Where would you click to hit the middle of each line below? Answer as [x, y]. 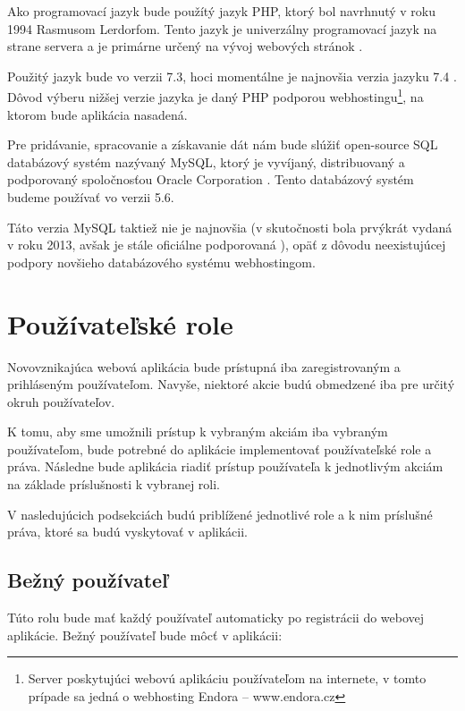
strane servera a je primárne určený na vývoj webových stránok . [185, 46]
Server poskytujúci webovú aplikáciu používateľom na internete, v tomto [227, 678]
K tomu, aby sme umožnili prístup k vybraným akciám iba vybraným [198, 432]
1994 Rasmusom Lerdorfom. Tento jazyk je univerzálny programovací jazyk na [222, 28]
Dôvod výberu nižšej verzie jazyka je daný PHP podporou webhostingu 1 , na [216, 96]
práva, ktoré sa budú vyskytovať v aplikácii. [127, 532]
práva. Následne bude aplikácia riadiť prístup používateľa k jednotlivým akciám [225, 466]
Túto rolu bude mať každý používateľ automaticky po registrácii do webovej [216, 618]
